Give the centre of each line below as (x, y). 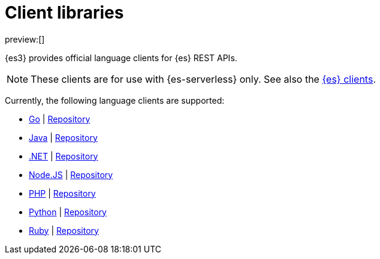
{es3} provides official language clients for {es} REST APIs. (121, 58)
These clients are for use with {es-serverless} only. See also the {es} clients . (203, 79)
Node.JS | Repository (71, 174)
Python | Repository (68, 212)
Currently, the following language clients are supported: (115, 100)
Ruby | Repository (64, 230)
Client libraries (64, 13)
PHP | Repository (62, 193)
